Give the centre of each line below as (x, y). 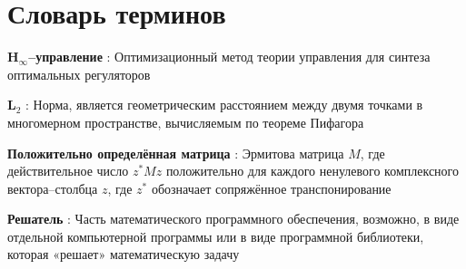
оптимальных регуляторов (79, 74)
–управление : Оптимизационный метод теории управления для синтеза (229, 57)
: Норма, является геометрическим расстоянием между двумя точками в (224, 105)
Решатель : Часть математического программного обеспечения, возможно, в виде (233, 219)
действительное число (68, 171)
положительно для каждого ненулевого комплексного (312, 171)
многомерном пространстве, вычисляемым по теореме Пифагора (186, 122)
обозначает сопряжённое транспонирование (271, 188)
